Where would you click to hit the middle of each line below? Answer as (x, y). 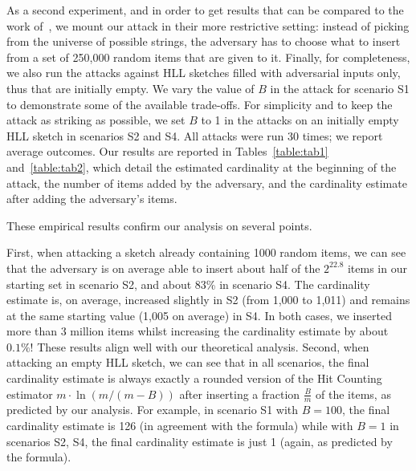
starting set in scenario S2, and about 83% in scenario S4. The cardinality (188, 284)
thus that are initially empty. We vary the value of (131, 88)
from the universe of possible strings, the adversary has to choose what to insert (204, 41)
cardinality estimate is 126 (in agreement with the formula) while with (180, 426)
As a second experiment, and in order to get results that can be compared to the (205, 10)
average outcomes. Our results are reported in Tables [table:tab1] (167, 151)
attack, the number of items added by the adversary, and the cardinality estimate (207, 183)
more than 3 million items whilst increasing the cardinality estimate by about (198, 331)
